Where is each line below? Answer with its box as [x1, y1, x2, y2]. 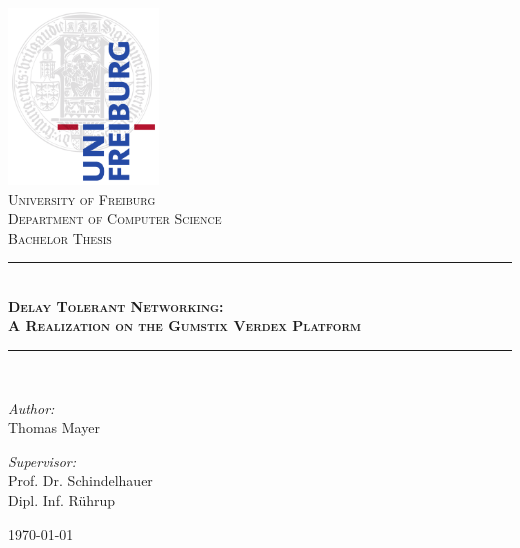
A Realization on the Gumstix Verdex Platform [8, 315, 361, 336]
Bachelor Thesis [8, 227, 112, 248]
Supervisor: [8, 450, 76, 471]
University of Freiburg [8, 188, 156, 209]
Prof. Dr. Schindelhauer [8, 470, 153, 491]
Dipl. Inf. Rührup [8, 490, 116, 511]
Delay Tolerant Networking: [8, 295, 224, 316]
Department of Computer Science [8, 208, 222, 229]
